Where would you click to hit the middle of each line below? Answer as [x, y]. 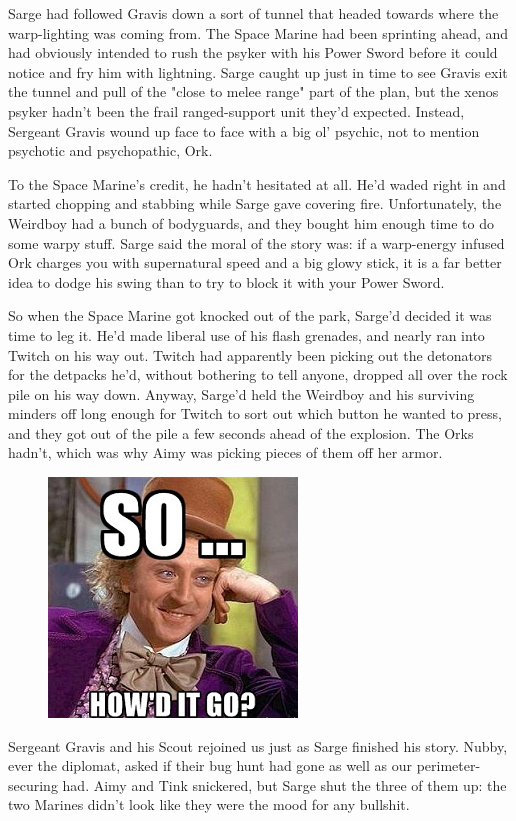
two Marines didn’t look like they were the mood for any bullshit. [209, 804]
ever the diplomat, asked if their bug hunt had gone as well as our [210, 765]
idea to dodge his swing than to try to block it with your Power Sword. [226, 281]
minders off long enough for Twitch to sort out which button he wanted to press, [255, 413]
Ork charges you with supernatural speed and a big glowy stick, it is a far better [255, 262]
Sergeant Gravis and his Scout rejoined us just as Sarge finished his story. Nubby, [258, 745]
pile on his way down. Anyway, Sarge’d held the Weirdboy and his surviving [241, 393]
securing [33, 784]
